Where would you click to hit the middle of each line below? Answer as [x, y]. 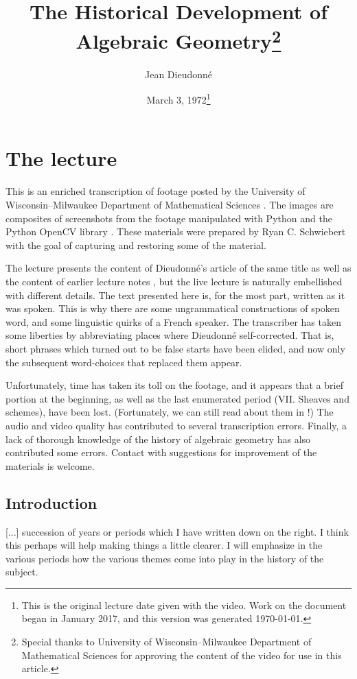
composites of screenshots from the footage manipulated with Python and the [169, 218]
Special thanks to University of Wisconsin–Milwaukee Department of [166, 642]
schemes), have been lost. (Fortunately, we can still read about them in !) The [170, 412]
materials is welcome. [50, 465]
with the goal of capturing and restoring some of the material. [136, 245]
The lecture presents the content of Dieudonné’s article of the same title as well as [178, 268]
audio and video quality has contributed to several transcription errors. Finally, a [176, 425]
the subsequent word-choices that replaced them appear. [124, 362]
